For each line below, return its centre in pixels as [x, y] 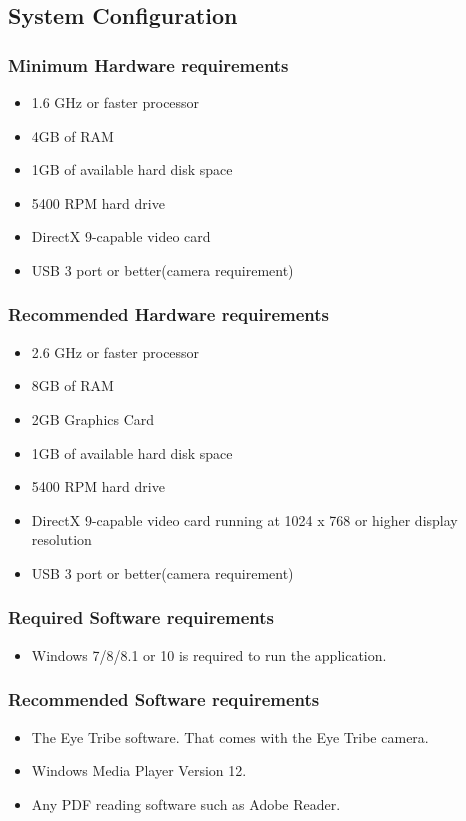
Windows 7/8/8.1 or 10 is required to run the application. [209, 654]
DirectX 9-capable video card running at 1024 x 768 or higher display [244, 519]
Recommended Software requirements [164, 699]
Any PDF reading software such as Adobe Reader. [186, 803]
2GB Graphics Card [93, 418]
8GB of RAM [72, 385]
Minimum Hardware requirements [148, 64]
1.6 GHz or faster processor [115, 102]
